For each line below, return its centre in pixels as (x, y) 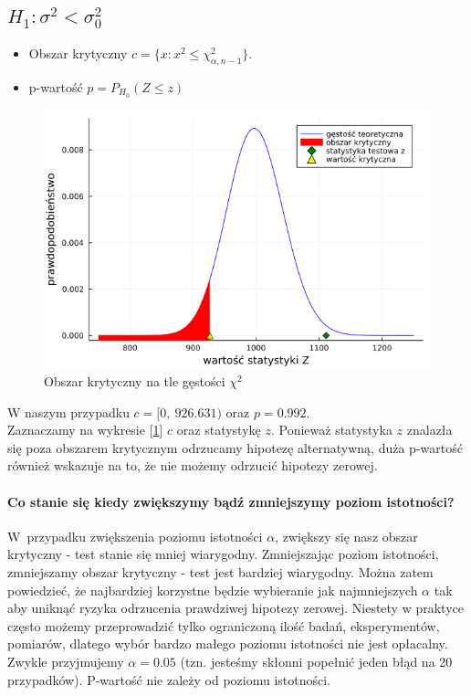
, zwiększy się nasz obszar (346, 536)
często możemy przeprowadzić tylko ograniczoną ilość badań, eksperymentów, (224, 625)
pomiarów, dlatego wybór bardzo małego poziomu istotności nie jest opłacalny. (228, 643)
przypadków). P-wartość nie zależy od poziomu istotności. (169, 679)
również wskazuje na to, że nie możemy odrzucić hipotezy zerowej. (193, 465)
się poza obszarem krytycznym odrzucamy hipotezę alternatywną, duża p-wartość (235, 447)
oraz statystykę (219, 430)
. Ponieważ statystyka (331, 430)
